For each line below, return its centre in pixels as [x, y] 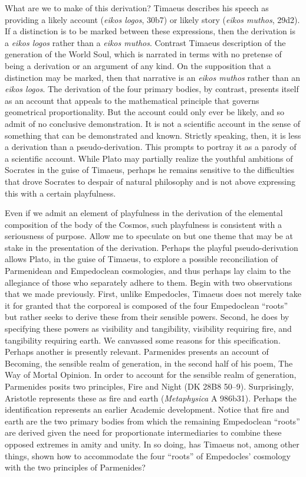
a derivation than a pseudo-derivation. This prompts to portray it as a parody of [151, 147]
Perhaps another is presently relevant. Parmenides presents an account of [137, 352]
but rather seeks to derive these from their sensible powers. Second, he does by [147, 317]
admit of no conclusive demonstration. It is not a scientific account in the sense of [152, 123]
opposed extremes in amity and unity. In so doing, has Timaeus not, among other [152, 444]
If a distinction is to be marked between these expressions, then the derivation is [150, 31]
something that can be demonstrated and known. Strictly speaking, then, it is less [153, 135]
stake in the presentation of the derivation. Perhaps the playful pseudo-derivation [152, 247]
